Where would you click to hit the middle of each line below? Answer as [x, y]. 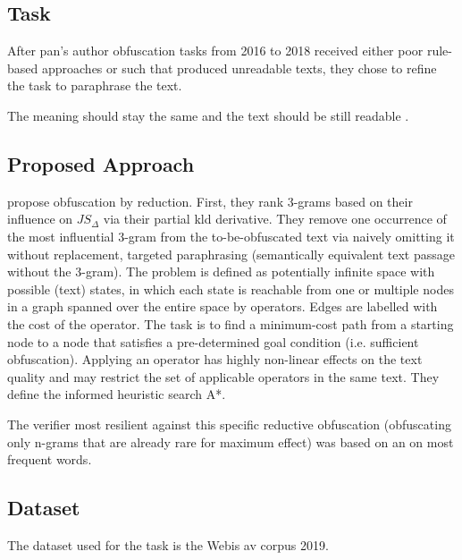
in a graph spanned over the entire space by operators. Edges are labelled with [223, 306]
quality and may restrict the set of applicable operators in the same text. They [223, 376]
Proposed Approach [101, 163]
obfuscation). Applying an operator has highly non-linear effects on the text [215, 359]
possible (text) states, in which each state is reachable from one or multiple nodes [231, 288]
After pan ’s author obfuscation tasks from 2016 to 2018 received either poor [215, 51]
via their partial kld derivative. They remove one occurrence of [275, 219]
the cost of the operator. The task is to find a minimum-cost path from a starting [231, 323]
